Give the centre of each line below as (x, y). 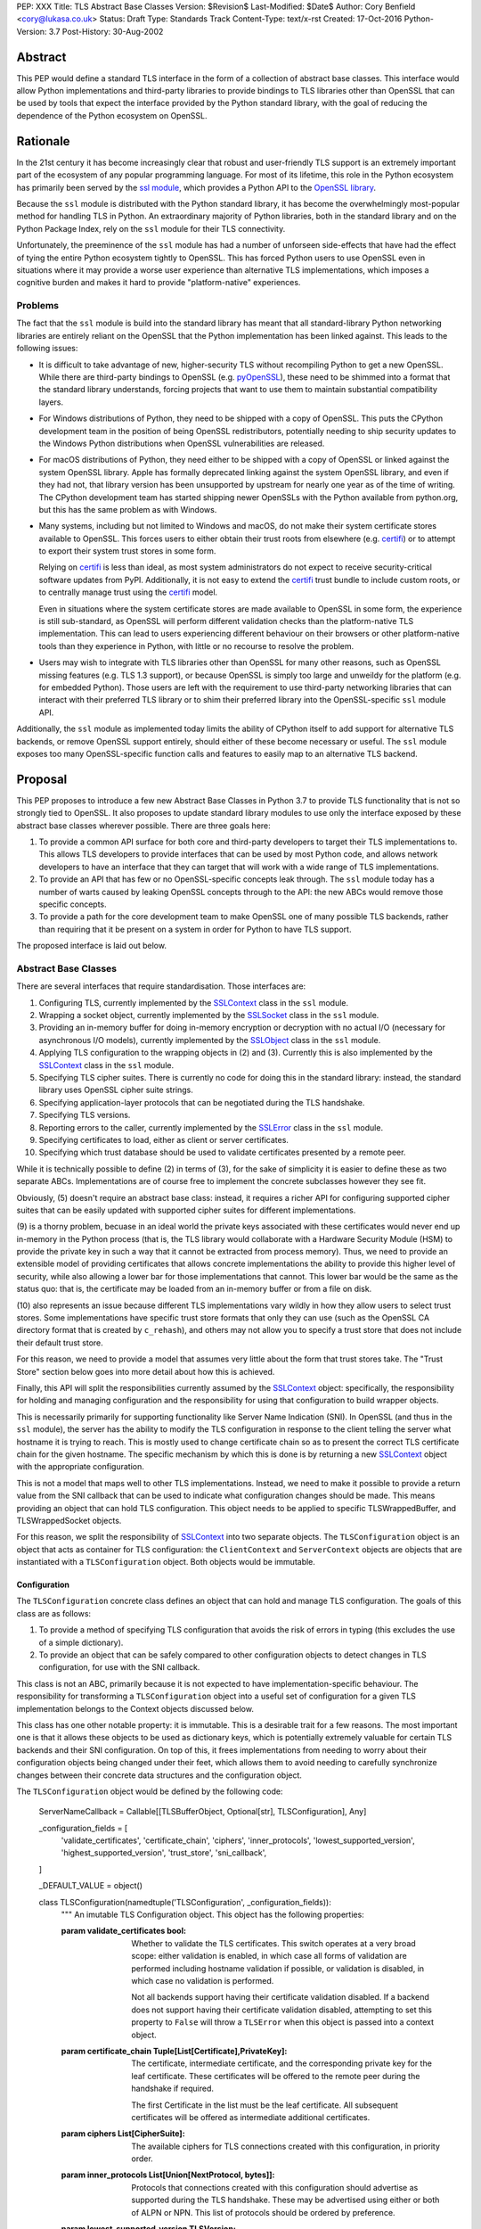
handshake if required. (172, 2089)
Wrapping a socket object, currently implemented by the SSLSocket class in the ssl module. (209, 1016)
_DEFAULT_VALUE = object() (90, 1886)
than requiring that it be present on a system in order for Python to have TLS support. (195, 929)
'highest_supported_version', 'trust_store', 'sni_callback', (164, 1853)
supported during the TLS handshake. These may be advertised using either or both (285, 2200)
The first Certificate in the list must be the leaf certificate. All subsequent (265, 2105)
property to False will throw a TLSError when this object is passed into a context (283, 2022)
